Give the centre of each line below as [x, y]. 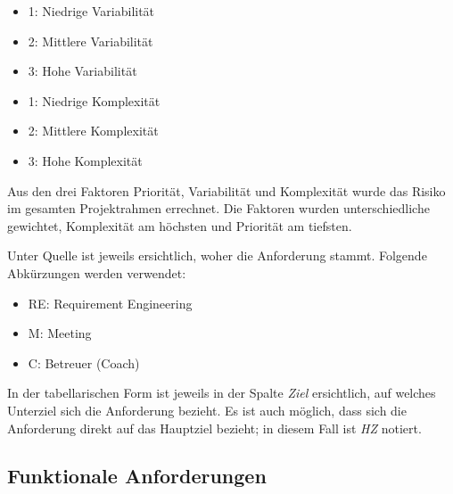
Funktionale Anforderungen [137, 476]
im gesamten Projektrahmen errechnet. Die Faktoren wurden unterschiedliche [218, 208]
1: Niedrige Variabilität [91, 11]
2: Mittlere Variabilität [91, 41]
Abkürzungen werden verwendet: [97, 272]
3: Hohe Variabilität [82, 71]
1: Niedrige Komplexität [94, 100]
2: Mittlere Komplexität [93, 131]
